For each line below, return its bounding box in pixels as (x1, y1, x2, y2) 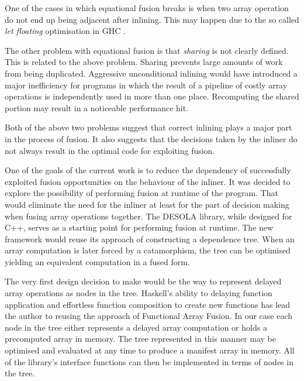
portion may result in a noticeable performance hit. (5, 101, 189, 114)
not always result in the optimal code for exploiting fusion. (5, 144, 215, 156)
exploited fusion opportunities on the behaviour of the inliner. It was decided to (5, 175, 291, 187)
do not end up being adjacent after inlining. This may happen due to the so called (5, 13, 299, 25)
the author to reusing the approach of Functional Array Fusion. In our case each (5, 310, 293, 322)
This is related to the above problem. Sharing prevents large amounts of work (5, 56, 283, 68)
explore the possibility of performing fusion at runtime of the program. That (5, 187, 278, 199)
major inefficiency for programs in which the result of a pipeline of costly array (5, 78, 288, 91)
